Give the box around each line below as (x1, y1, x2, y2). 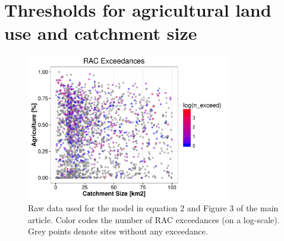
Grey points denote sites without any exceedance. (28, 225, 208, 237)
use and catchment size (4, 21, 197, 45)
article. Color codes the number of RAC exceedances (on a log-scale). (28, 213, 280, 226)
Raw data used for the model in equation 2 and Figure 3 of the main (28, 201, 279, 214)
